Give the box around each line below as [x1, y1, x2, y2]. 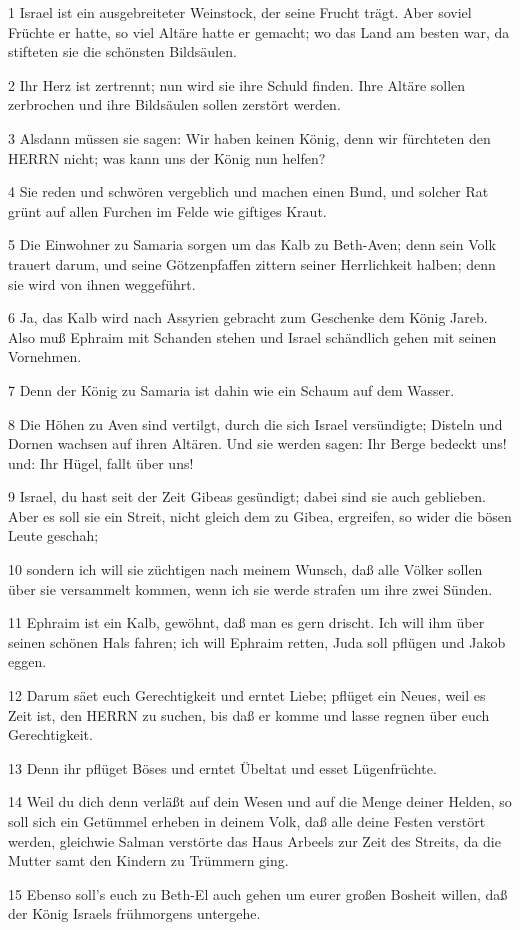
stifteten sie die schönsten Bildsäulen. [8, 41, 237, 62]
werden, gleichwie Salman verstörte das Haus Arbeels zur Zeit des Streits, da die [8, 830, 501, 851]
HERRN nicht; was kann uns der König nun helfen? [8, 147, 326, 168]
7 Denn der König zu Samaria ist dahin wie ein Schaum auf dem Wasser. [8, 379, 455, 400]
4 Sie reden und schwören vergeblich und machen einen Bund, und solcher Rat [8, 181, 489, 202]
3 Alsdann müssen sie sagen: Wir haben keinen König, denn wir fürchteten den [8, 127, 491, 148]
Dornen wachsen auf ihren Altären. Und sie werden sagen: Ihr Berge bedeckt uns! [8, 433, 507, 454]
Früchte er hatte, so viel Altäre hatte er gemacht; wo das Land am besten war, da [8, 21, 510, 42]
